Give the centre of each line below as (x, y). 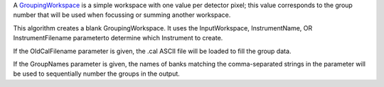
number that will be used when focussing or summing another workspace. (122, 15)
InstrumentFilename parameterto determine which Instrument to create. (118, 38)
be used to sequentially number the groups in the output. (97, 74)
